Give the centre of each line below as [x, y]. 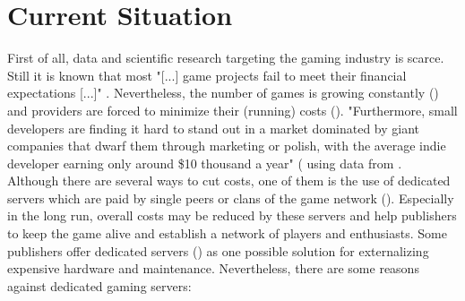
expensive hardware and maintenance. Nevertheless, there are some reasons [213, 268]
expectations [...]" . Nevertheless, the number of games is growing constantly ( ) [223, 93]
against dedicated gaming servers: [99, 285]
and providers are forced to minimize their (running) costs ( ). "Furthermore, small [232, 110]
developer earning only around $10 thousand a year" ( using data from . [205, 163]
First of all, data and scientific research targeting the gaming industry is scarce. [226, 58]
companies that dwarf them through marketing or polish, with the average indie [227, 146]
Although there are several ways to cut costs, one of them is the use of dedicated [229, 181]
